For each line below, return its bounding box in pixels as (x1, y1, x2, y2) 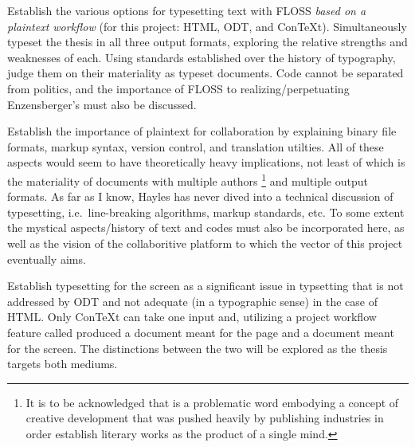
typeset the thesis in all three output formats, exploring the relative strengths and (7, 33, 408, 50)
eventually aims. (7, 250, 86, 267)
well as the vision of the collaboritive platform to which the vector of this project (7, 234, 403, 251)
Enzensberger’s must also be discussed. (7, 96, 197, 112)
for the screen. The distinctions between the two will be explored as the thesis (7, 339, 388, 356)
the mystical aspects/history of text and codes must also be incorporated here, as (7, 219, 405, 236)
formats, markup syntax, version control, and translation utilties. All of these (7, 138, 384, 155)
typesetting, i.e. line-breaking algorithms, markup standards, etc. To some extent (7, 203, 405, 220)
